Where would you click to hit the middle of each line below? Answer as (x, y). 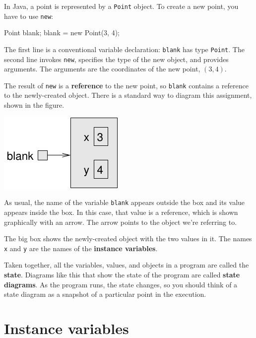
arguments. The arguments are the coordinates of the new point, (102, 69)
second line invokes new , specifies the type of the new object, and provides (116, 59)
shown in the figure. (34, 105)
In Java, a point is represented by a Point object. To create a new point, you (121, 6)
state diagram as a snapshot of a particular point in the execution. (105, 294)
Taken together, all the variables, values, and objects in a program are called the (127, 265)
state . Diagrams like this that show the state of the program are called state (122, 274)
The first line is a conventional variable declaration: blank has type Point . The (124, 49)
